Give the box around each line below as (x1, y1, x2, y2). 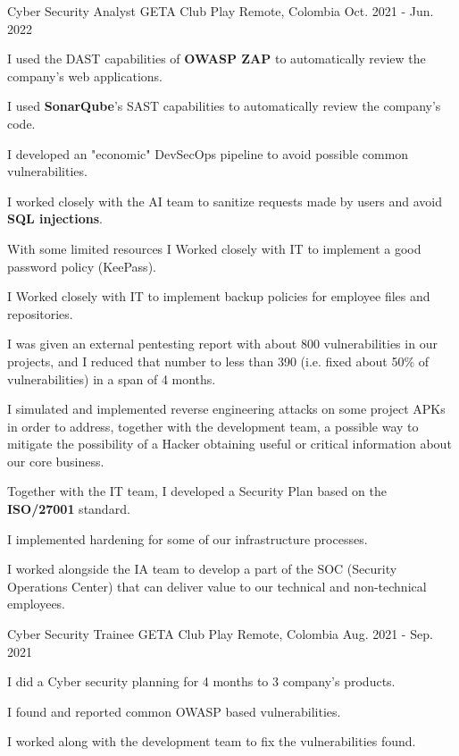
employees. (7, 594, 66, 613)
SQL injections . (7, 209, 103, 228)
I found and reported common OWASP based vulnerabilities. (7, 701, 341, 720)
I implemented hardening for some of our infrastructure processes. (7, 529, 368, 548)
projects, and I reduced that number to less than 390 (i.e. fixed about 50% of (7, 351, 430, 370)
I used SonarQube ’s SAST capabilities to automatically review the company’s (7, 97, 441, 115)
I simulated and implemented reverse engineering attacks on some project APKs (7, 399, 446, 418)
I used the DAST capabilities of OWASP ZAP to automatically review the (7, 49, 426, 68)
